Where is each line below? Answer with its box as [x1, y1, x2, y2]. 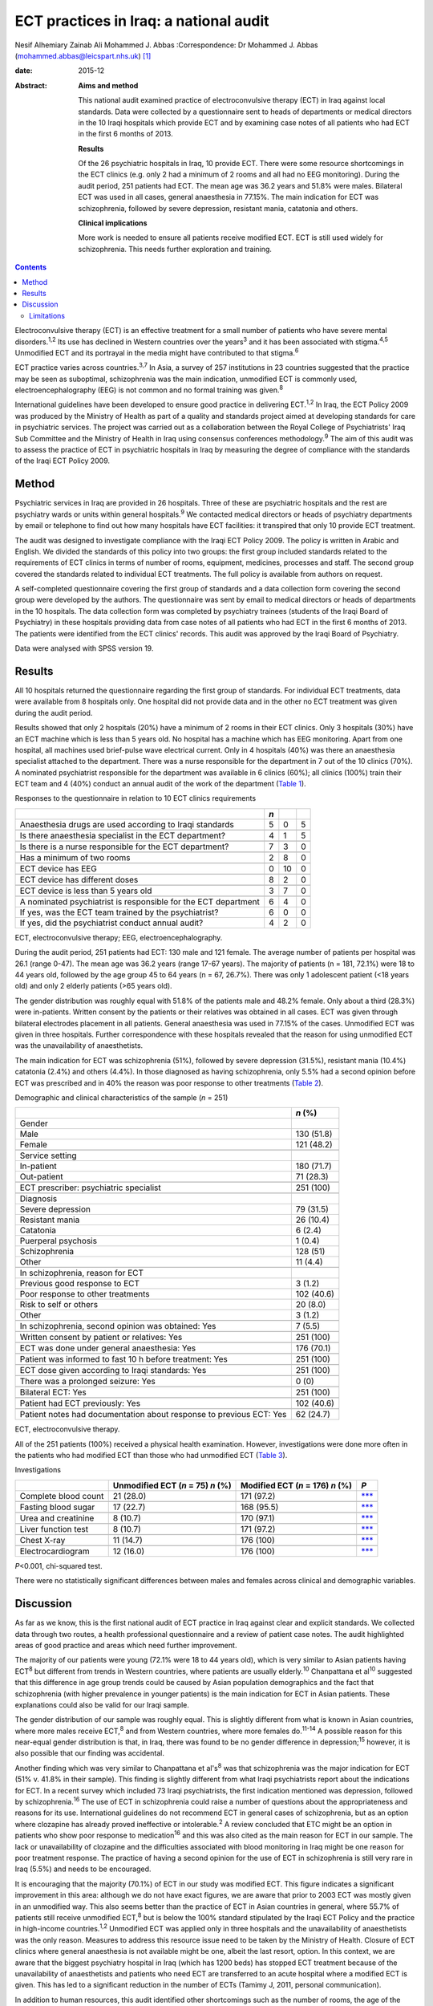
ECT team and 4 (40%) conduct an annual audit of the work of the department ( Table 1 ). [14, 779, 306, 789]
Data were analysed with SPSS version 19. [14, 644, 154, 653]
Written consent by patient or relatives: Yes [19, 1332, 183, 1343]
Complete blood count [19, 1490, 104, 1501]
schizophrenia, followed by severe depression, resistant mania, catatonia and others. [78, 203, 358, 213]
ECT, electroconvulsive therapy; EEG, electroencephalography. [14, 932, 223, 942]
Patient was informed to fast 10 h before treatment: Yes [19, 1354, 228, 1365]
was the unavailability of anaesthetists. [14, 1041, 144, 1050]
